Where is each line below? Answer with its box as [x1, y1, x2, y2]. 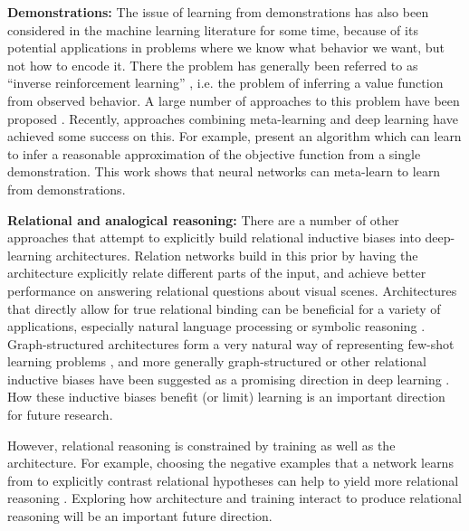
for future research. [7, 405, 113, 424]
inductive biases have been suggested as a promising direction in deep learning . [7, 369, 450, 388]
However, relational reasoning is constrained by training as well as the [7, 435, 396, 454]
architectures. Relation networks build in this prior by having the [55, 245, 418, 264]
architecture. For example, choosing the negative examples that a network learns [7, 453, 454, 472]
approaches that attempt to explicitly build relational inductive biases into [7, 228, 421, 247]
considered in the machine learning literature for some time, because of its [7, 20, 418, 39]
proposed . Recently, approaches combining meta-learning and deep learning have [7, 109, 458, 128]
